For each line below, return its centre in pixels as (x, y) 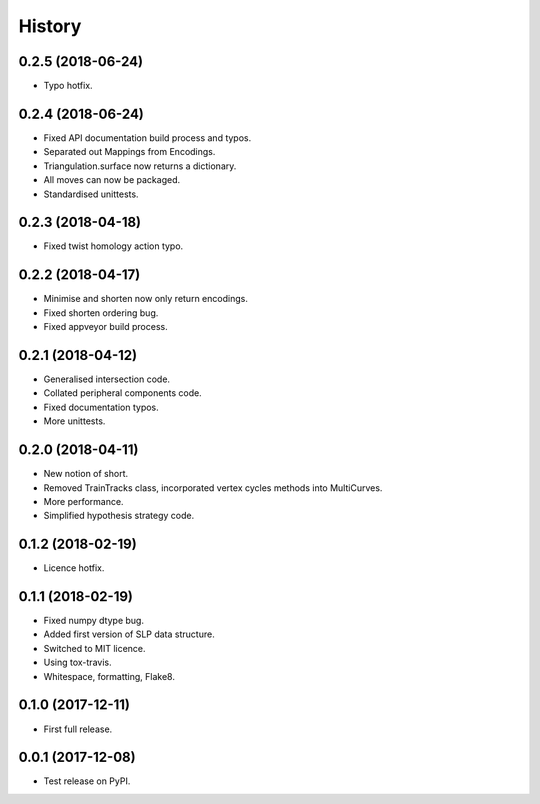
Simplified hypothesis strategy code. (119, 516)
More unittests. (74, 421)
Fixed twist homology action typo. (113, 246)
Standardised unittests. (91, 194)
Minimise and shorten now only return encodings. (146, 299)
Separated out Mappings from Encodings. (129, 152)
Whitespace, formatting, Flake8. (109, 676)
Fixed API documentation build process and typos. (147, 137)
